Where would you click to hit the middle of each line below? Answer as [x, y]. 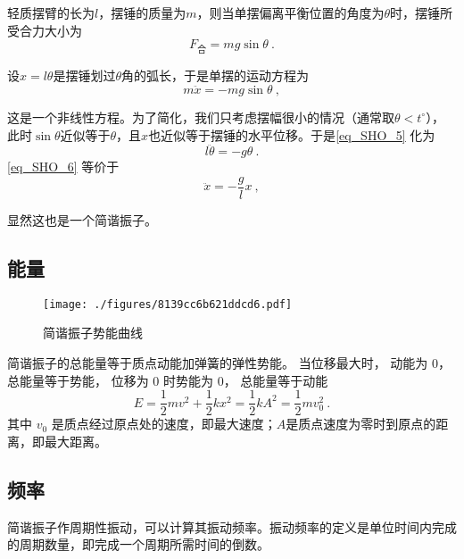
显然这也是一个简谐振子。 [82, 220]
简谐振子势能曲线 [93, 333]
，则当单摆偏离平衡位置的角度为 [290, 13]
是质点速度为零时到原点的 [361, 424]
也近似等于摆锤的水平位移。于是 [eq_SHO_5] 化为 [292, 134]
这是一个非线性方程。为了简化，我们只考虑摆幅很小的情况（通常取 [201, 117]
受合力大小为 [45, 30]
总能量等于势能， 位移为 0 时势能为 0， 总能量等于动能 [168, 380]
